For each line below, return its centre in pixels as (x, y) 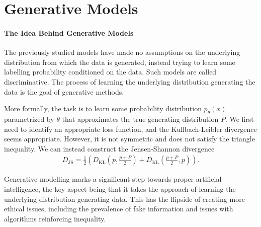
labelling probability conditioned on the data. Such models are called (110, 72)
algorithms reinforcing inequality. (55, 218)
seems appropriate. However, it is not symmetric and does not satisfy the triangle (129, 139)
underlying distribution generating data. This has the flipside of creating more (124, 199)
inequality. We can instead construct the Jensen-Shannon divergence (109, 148)
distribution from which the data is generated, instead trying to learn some (120, 62)
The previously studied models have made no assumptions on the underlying (122, 52)
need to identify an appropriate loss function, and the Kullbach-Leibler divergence (130, 129)
